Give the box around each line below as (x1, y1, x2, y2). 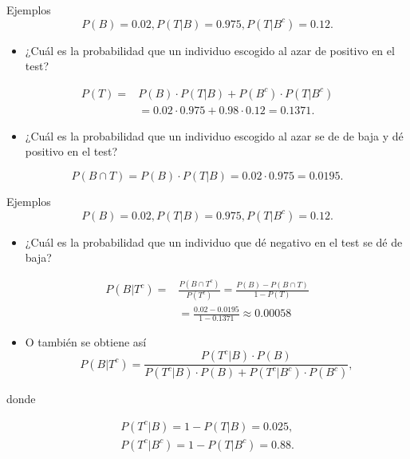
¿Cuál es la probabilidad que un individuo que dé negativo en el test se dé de (25, 233, 403, 250)
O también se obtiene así (25, 333, 147, 350)
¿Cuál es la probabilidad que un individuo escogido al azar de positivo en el (25, 42, 395, 58)
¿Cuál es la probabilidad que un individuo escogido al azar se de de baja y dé (25, 127, 404, 144)
